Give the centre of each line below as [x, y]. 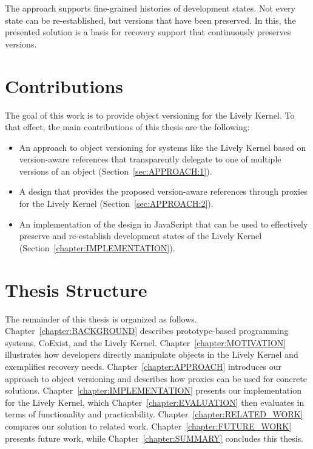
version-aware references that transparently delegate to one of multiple [150, 159]
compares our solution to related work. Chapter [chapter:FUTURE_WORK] [148, 426]
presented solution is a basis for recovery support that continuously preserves [148, 32]
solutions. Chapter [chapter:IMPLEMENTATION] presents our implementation [153, 390]
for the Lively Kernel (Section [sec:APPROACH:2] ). [116, 204]
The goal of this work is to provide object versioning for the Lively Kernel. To [150, 115]
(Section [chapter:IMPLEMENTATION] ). [97, 247]
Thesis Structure [76, 289]
